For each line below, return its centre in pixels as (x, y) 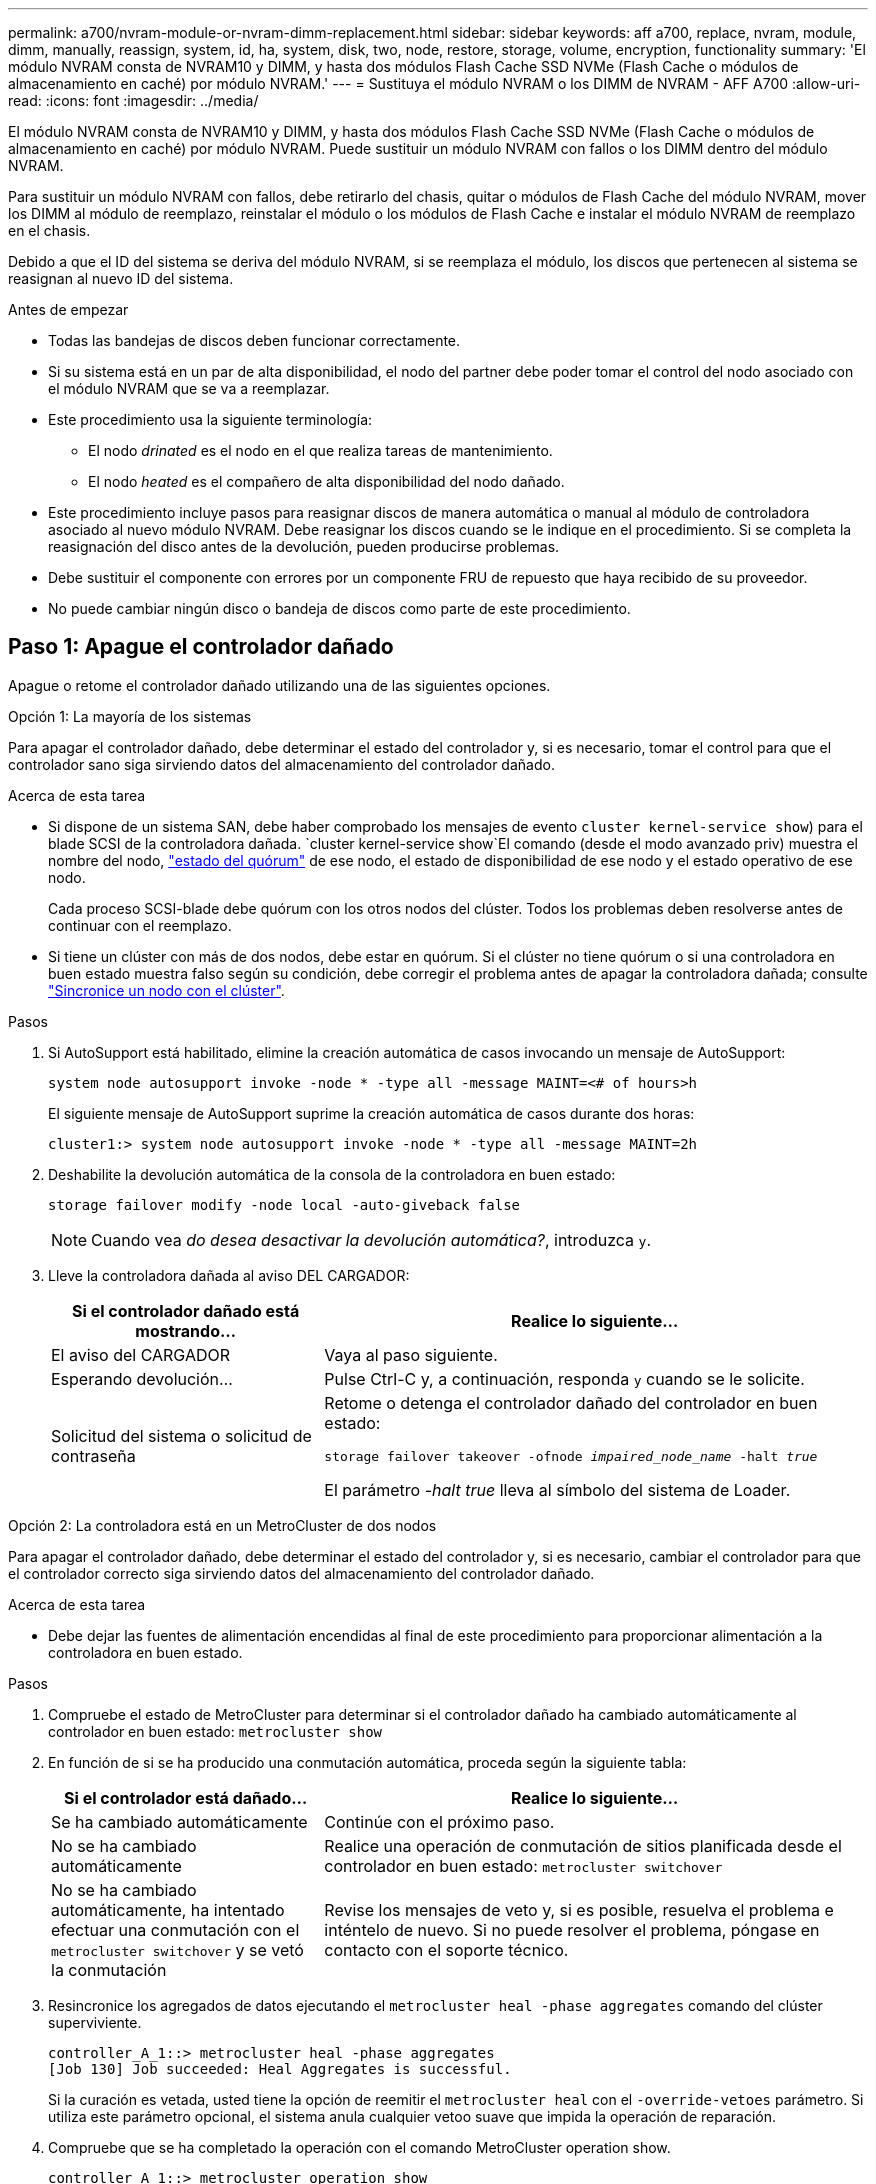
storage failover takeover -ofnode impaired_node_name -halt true (571, 1456)
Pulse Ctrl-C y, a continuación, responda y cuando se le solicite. (564, 1378)
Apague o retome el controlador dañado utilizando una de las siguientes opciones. (279, 685)
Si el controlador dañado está (186, 1310)
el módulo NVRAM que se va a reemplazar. (189, 388)
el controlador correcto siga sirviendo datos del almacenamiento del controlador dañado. (301, 1573)
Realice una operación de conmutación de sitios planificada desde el (583, 1845)
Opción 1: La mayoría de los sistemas (130, 716)
